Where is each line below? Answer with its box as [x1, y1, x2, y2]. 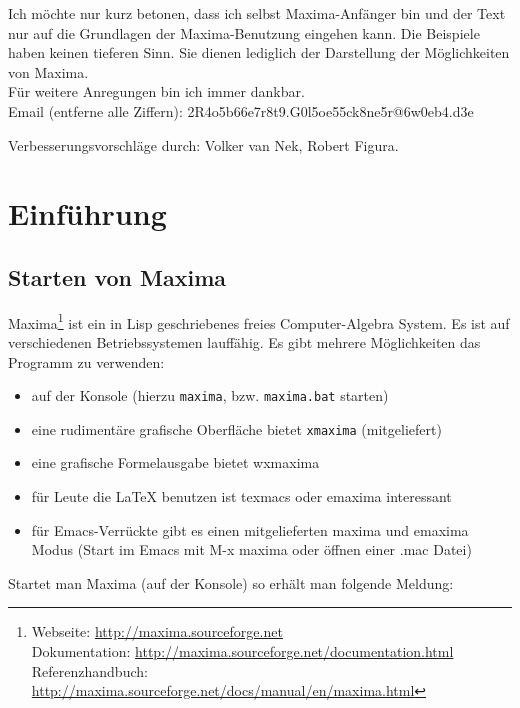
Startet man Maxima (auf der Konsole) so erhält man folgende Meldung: [8, 572, 454, 593]
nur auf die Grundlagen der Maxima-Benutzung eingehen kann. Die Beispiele [8, 22, 480, 43]
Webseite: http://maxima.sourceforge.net [31, 621, 283, 642]
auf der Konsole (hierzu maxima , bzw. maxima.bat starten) [31, 385, 389, 406]
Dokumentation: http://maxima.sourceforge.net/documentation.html [31, 641, 454, 662]
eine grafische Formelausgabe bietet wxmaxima [31, 452, 320, 473]
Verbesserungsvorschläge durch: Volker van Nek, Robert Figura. [8, 134, 399, 155]
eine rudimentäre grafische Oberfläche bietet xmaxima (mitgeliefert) [31, 418, 442, 439]
